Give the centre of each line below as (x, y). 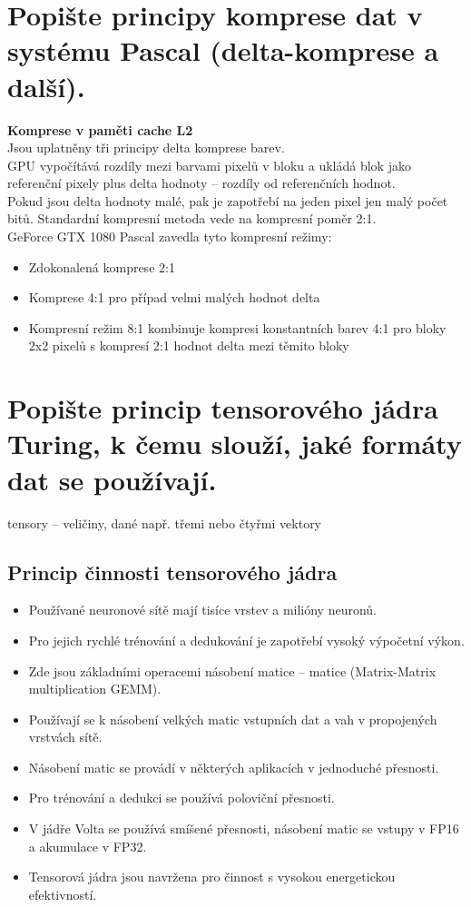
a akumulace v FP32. (88, 846)
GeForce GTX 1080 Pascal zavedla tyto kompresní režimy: (170, 237)
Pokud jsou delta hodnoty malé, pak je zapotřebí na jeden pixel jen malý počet (228, 200)
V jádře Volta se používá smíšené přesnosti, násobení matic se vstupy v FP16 (244, 828)
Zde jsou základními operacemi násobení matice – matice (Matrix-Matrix (232, 670)
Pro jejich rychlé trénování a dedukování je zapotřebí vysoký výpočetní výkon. (246, 640)
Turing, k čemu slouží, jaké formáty (235, 444)
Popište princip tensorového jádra (223, 408)
